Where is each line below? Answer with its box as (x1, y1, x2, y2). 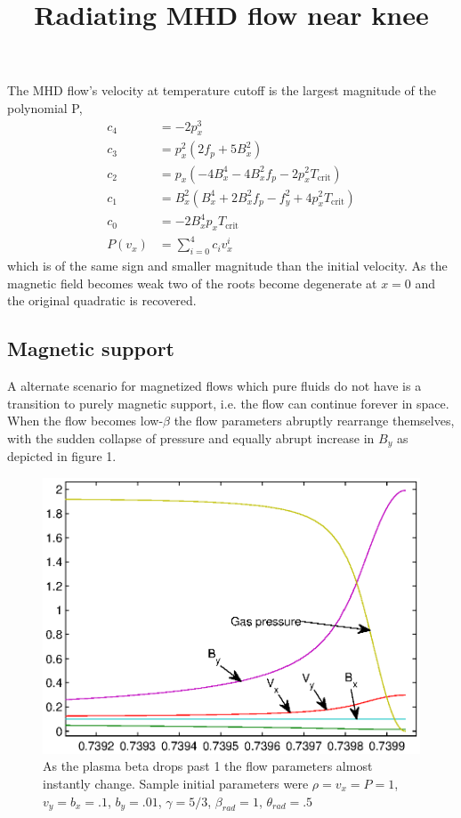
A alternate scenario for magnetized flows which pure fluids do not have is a (7, 377, 422, 395)
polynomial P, (7, 98, 83, 117)
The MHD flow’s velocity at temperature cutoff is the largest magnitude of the (7, 81, 436, 100)
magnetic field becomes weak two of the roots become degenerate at (7, 273, 377, 292)
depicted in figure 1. (7, 447, 117, 466)
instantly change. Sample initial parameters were (43, 774, 309, 792)
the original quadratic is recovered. (7, 291, 197, 310)
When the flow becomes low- (7, 411, 164, 430)
